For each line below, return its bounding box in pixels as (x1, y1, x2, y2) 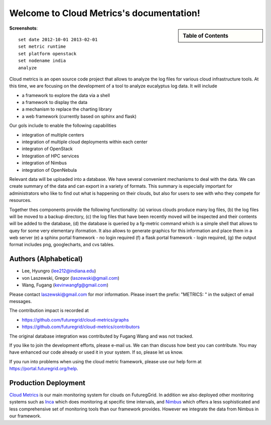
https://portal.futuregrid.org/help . (9, 366, 78, 372)
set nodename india (18, 58, 66, 64)
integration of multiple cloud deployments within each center (22, 139, 148, 145)
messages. (9, 298, 32, 304)
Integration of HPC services (22, 153, 79, 159)
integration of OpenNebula (22, 167, 77, 173)
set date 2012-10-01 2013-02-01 (18, 37, 98, 42)
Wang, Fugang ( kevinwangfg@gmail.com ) (22, 282, 109, 288)
